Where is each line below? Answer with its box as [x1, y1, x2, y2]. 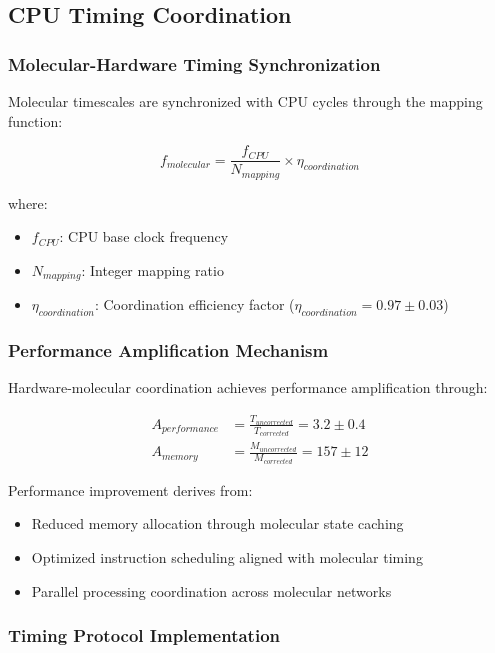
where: [8, 192, 48, 213]
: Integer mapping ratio [81, 259, 224, 280]
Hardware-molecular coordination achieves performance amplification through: [8, 377, 488, 398]
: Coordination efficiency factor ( [94, 294, 295, 315]
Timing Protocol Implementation [8, 623, 281, 648]
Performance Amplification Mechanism [8, 338, 329, 363]
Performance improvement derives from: [8, 479, 253, 500]
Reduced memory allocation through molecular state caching [31, 513, 404, 534]
